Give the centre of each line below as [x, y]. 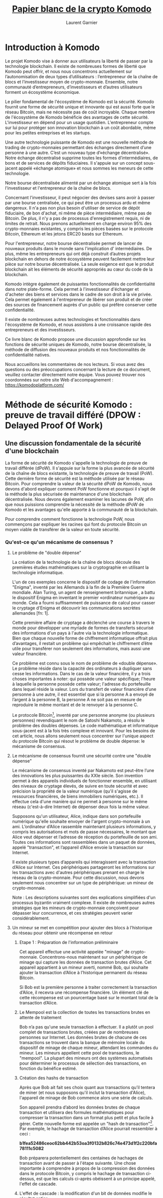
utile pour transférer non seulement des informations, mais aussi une [81, 648]
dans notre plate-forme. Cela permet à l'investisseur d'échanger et [72, 289]
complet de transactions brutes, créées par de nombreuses [79, 1032]
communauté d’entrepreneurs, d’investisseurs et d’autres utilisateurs [74, 87]
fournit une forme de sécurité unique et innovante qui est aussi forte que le [80, 107]
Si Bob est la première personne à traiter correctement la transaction [88, 987]
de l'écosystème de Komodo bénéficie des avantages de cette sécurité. [77, 117]
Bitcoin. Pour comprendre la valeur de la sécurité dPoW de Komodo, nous [79, 483]
